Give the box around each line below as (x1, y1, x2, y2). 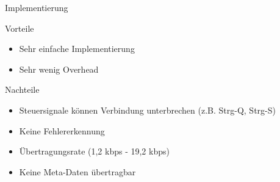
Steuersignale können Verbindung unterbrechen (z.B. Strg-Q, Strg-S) (19, 103, 276, 116)
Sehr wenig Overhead (19, 62, 99, 75)
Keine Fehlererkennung (19, 124, 105, 137)
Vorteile (5, 21, 34, 34)
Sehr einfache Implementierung (19, 42, 135, 55)
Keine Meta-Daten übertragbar (19, 165, 136, 178)
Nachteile (5, 83, 40, 96)
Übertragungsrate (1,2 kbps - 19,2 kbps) (19, 145, 170, 158)
